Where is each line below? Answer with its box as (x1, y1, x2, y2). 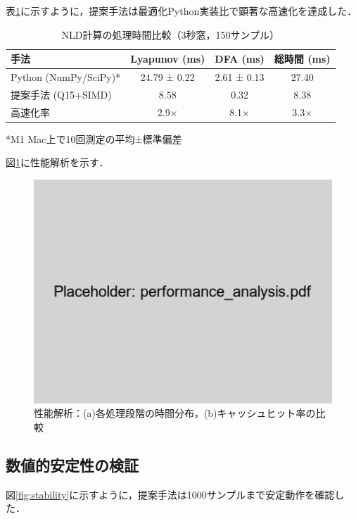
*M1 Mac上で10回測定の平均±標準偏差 (6, 131, 182, 146)
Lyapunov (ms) (130, 51, 205, 66)
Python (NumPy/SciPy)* (11, 70, 121, 85)
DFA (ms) (215, 51, 265, 66)
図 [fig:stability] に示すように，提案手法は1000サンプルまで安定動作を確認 (6, 487, 335, 501)
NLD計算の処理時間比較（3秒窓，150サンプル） (61, 27, 280, 42)
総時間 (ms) (274, 51, 331, 66)
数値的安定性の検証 (6, 454, 139, 475)
